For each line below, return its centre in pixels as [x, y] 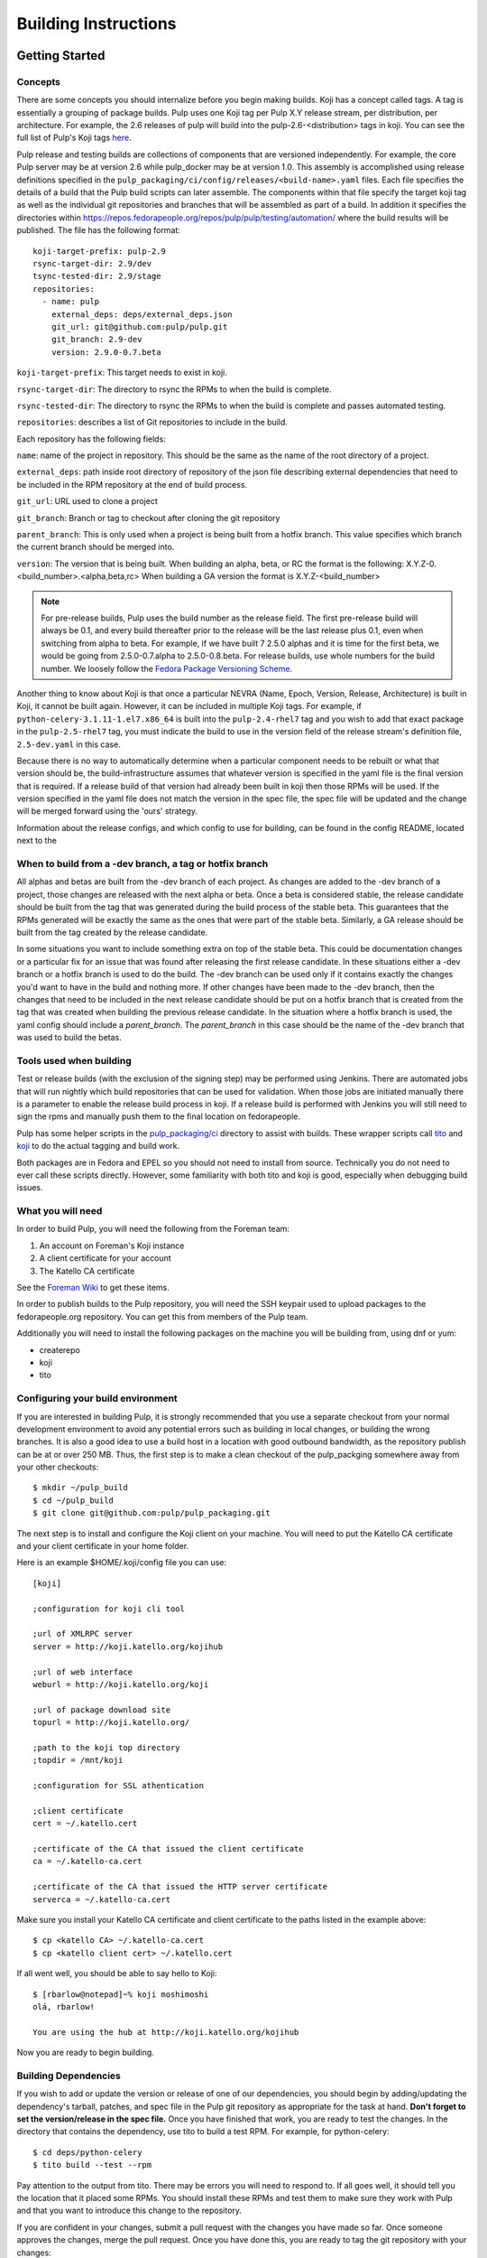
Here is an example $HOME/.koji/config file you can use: [122, 1563]
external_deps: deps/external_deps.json [142, 314]
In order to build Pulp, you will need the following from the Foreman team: [153, 1229]
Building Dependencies [69, 2076]
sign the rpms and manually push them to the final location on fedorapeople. [159, 1116]
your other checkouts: [58, 1467]
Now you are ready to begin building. [86, 2053]
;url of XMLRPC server [83, 1634]
